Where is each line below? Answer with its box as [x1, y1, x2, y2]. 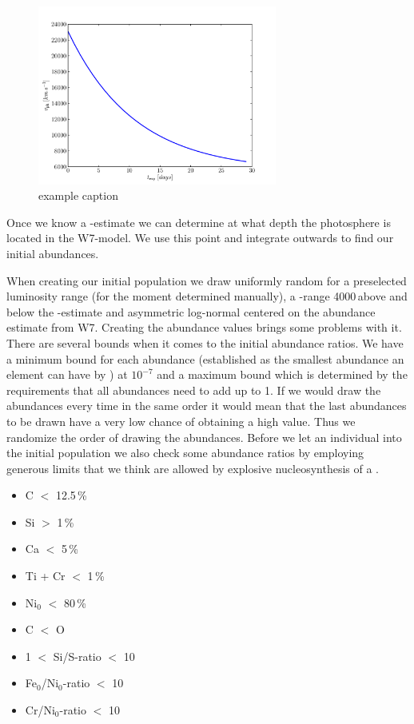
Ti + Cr [25, 567, 66, 584]
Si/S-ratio [53, 647, 102, 664]
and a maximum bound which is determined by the [157, 366, 408, 383]
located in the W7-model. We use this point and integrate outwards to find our [6, 229, 394, 246]
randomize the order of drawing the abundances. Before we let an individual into [6, 428, 402, 445]
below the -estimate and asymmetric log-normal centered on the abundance [6, 303, 376, 320]
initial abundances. [6, 245, 99, 261]
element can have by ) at [6, 366, 128, 383]
